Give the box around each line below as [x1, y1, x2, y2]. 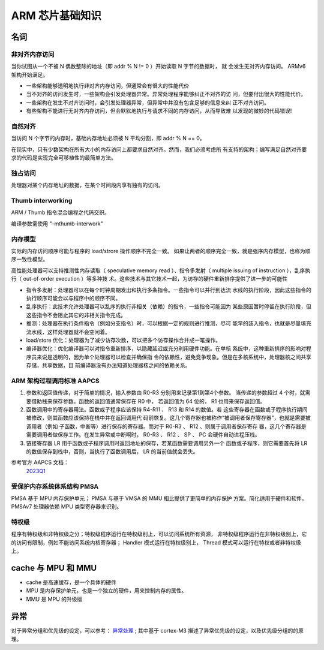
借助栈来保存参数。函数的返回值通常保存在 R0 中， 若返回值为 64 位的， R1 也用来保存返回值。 [31, 398, 266, 405]
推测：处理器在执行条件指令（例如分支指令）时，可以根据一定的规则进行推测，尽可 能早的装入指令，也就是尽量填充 [26, 320, 311, 327]
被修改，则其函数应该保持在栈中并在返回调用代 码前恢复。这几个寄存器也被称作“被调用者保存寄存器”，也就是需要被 [26, 414, 311, 422]
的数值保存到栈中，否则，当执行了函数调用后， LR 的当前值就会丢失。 [26, 447, 199, 455]
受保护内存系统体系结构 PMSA [11, 482, 99, 490]
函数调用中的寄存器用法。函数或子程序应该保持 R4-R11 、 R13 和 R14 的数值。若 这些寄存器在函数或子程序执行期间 [26, 406, 308, 413]
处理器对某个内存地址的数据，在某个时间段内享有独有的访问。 [11, 182, 164, 189]
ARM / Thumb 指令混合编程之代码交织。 [11, 209, 110, 216]
